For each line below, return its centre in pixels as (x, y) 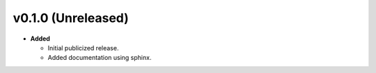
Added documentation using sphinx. (100, 58)
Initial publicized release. (83, 48)
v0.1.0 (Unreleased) (71, 18)
